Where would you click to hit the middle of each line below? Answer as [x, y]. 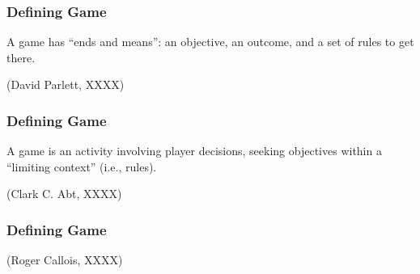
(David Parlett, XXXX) [66, 84]
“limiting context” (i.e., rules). [82, 166]
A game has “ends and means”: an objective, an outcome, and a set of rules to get [210, 42]
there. [21, 57]
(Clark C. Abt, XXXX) [64, 194]
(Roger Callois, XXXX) [65, 260]
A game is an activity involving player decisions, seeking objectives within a [194, 151]
